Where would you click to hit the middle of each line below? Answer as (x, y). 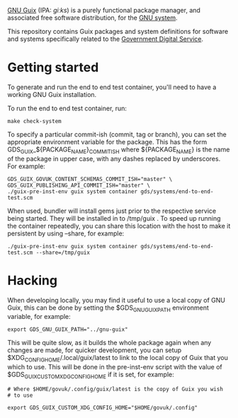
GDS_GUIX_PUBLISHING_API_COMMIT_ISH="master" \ (79, 185)
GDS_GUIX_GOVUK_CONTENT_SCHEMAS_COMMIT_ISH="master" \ (90, 179)
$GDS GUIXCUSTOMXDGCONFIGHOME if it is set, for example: (91, 376)
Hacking (33, 280)
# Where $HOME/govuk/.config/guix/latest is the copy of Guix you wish (115, 389)
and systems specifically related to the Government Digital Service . (106, 39)
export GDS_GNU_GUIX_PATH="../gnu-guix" (68, 330)
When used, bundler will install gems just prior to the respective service (112, 211)
